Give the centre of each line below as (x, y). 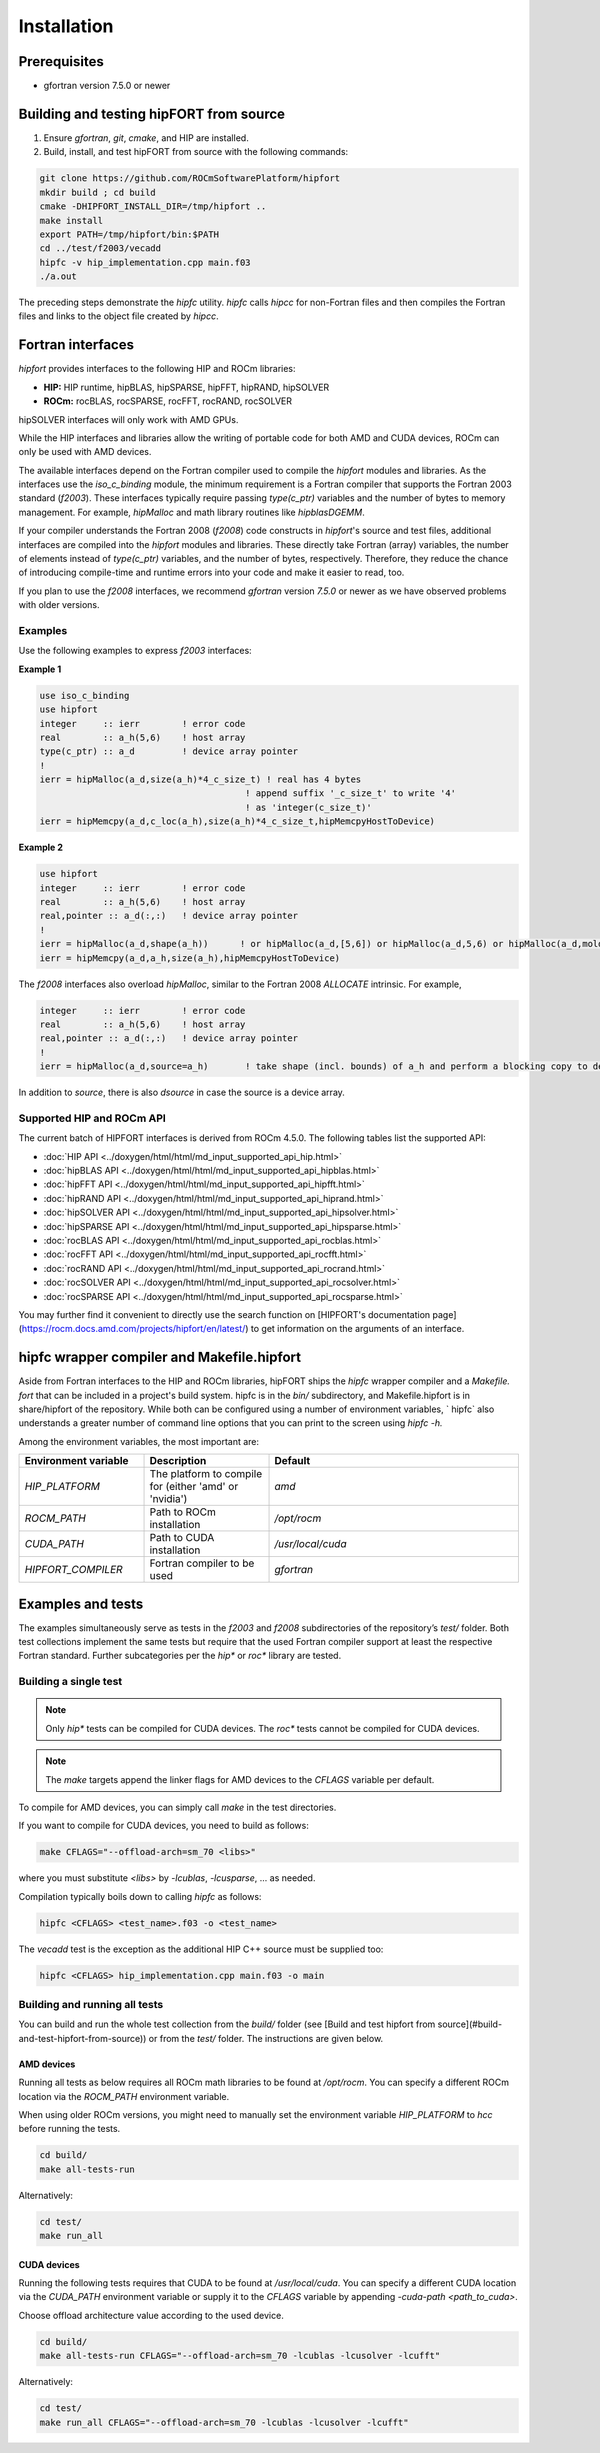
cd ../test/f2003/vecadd (100, 248)
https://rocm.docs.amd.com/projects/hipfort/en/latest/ (133, 1329)
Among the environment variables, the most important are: (139, 1441)
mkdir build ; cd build (98, 192)
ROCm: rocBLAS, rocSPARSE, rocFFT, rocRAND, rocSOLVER (167, 401)
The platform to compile (206, 1474)
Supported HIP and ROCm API (92, 1118)
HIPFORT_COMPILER (74, 1570)
